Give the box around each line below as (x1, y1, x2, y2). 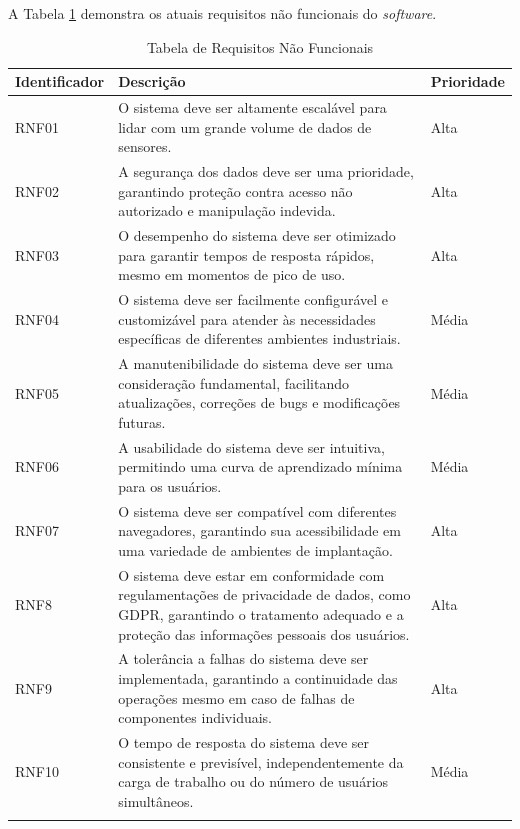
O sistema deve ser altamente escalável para (118, 97, 387, 118)
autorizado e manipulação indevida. (118, 200, 336, 221)
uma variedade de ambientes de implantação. (118, 540, 393, 560)
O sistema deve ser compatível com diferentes (118, 500, 397, 521)
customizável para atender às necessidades (118, 308, 376, 329)
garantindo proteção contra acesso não (118, 180, 353, 201)
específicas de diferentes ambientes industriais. (118, 328, 401, 349)
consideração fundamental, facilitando (118, 372, 349, 393)
